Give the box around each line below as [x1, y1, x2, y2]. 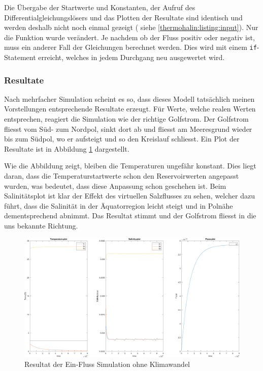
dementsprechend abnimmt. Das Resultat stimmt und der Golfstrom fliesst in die [4, 210, 256, 221]
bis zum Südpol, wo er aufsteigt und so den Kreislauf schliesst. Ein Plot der [4, 133, 240, 144]
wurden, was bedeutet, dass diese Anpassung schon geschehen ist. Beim [4, 180, 226, 191]
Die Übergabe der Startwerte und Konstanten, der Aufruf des [4, 2, 195, 12]
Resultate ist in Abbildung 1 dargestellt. [4, 143, 129, 154]
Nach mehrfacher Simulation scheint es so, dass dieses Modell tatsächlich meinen [4, 93, 255, 104]
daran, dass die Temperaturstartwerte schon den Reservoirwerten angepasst [4, 170, 239, 181]
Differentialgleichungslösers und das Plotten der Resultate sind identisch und [4, 12, 243, 22]
